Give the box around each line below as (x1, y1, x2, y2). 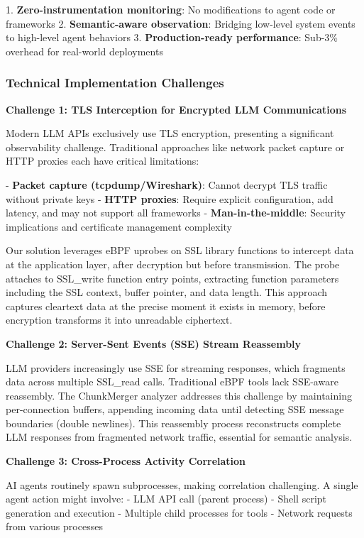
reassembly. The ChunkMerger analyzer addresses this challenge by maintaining (6, 388, 352, 402)
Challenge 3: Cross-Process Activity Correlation (6, 454, 246, 468)
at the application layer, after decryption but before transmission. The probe (6, 256, 340, 271)
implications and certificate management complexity (6, 219, 232, 234)
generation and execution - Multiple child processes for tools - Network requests (6, 505, 353, 520)
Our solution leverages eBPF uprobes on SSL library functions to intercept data (6, 243, 354, 258)
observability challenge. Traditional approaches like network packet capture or (6, 139, 345, 154)
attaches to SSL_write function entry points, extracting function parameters (6, 270, 339, 285)
